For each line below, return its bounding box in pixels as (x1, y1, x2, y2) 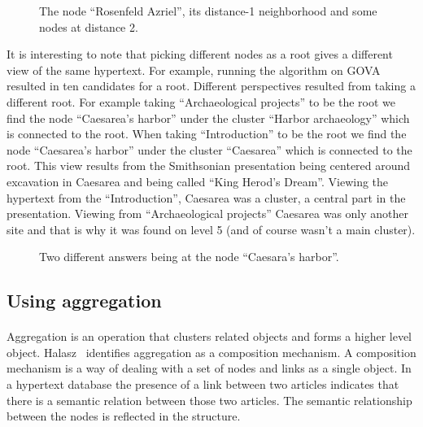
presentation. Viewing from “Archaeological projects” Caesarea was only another (7, 205, 409, 222)
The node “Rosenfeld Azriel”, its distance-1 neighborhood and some (39, 2, 377, 19)
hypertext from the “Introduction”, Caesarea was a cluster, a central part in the (7, 189, 406, 206)
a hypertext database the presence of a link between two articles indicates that (7, 376, 399, 393)
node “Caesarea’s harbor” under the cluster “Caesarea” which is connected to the (7, 141, 412, 158)
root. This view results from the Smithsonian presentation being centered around (7, 157, 411, 174)
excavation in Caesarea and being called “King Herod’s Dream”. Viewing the (7, 172, 389, 190)
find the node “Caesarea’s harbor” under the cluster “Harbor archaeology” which (7, 109, 410, 126)
